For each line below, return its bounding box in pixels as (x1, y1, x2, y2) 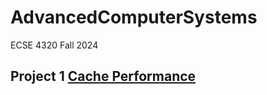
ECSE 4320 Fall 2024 (10, 39, 99, 51)
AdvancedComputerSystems (10, 6, 258, 29)
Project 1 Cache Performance (10, 68, 197, 85)
